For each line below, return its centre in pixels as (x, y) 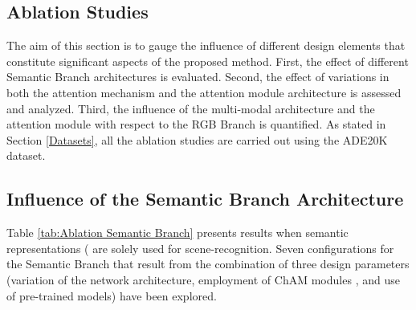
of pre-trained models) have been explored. (112, 295)
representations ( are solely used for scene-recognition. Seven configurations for (200, 248)
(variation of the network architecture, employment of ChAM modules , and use (203, 279)
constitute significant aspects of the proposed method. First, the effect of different (208, 61)
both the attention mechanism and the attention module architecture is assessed (204, 92)
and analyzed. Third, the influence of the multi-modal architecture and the (191, 108)
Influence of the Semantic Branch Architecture (205, 199)
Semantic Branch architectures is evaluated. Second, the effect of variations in (198, 77)
